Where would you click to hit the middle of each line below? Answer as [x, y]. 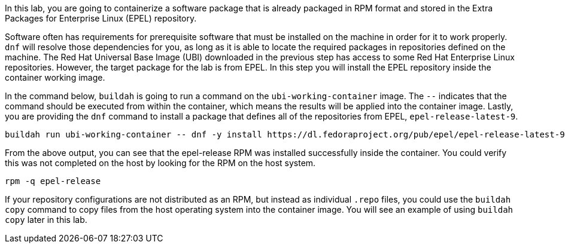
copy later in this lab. [46, 220]
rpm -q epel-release [53, 181]
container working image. [55, 77]
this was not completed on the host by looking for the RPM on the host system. [160, 163]
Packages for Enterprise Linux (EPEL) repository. [101, 18]
